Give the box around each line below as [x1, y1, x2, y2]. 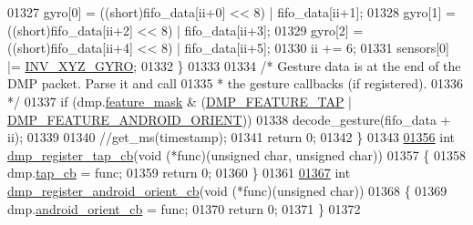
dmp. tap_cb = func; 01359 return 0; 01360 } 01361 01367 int [7, 163, 351, 182]
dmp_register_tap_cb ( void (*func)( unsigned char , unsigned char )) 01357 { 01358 [7, 145, 466, 164]
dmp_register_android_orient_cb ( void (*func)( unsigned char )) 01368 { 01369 [7, 180, 447, 199]
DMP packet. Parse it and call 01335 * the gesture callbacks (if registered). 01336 [7, 74, 463, 93]
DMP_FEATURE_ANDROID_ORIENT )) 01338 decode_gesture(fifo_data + [7, 109, 451, 128]
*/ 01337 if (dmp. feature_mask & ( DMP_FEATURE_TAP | [7, 91, 353, 110]
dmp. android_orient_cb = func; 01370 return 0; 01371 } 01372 [7, 199, 361, 218]
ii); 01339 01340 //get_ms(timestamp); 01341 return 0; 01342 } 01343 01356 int [7, 128, 456, 147]
